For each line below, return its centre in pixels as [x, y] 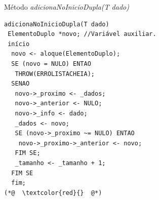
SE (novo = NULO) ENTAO [51, 64]
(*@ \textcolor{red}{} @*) [53, 193]
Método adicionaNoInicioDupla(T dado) [67, 7]
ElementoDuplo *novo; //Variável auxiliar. [82, 34]
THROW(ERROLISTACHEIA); [55, 74]
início [19, 44]
